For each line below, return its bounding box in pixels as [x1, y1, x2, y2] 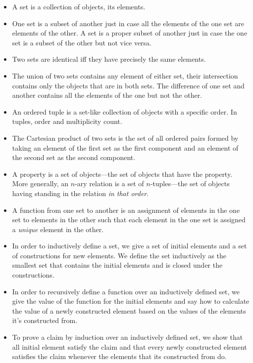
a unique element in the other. [12, 224, 104, 234]
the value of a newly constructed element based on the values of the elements [12, 305, 246, 316]
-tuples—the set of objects [150, 178, 230, 189]
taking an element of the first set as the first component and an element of [12, 142, 239, 153]
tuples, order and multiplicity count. [12, 116, 122, 126]
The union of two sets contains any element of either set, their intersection [12, 70, 238, 81]
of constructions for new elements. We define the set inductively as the [12, 250, 226, 260]
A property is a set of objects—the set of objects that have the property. [12, 168, 233, 179]
